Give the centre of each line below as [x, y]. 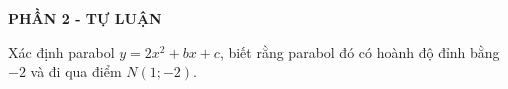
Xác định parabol [61, 51]
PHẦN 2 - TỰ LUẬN [85, 18]
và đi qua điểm [76, 71]
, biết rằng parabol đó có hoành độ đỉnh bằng [359, 51]
